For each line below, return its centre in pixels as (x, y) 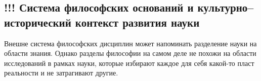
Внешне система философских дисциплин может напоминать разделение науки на (130, 43)
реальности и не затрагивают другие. (61, 73)
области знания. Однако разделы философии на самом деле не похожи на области (130, 53)
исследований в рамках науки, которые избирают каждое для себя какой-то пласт (129, 63)
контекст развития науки (137, 22)
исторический (38, 22)
